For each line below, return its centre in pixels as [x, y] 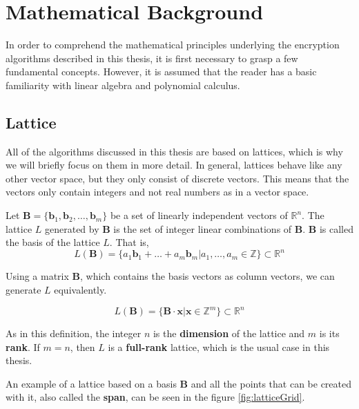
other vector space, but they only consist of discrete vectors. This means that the [177, 178]
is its [329, 333]
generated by [72, 228]
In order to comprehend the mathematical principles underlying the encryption [173, 45]
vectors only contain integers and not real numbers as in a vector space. [157, 192]
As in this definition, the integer [74, 333]
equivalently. [80, 289]
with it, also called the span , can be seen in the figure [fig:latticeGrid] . [155, 397]
